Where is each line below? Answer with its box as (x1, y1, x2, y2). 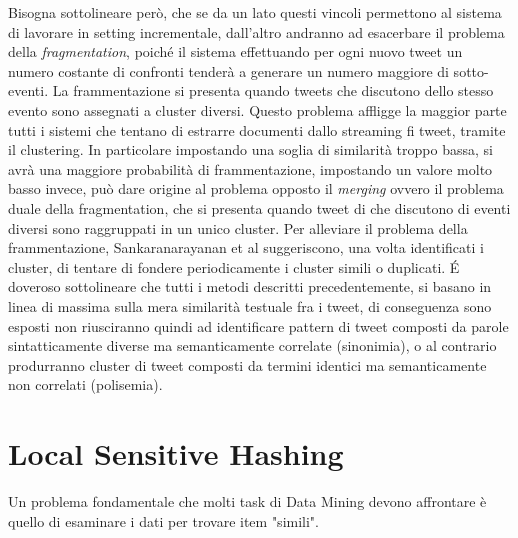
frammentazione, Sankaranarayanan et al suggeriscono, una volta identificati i (8, 237, 484, 258)
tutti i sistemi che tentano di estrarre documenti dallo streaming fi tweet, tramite (8, 119, 506, 140)
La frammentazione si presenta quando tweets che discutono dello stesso (52, 80, 494, 101)
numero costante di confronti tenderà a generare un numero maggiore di (8, 60, 449, 81)
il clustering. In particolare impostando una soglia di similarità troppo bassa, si (8, 139, 493, 160)
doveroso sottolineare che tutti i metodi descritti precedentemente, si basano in (8, 276, 492, 297)
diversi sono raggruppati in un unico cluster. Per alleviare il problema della (8, 217, 468, 238)
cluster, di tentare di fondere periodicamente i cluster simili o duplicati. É (8, 256, 460, 277)
